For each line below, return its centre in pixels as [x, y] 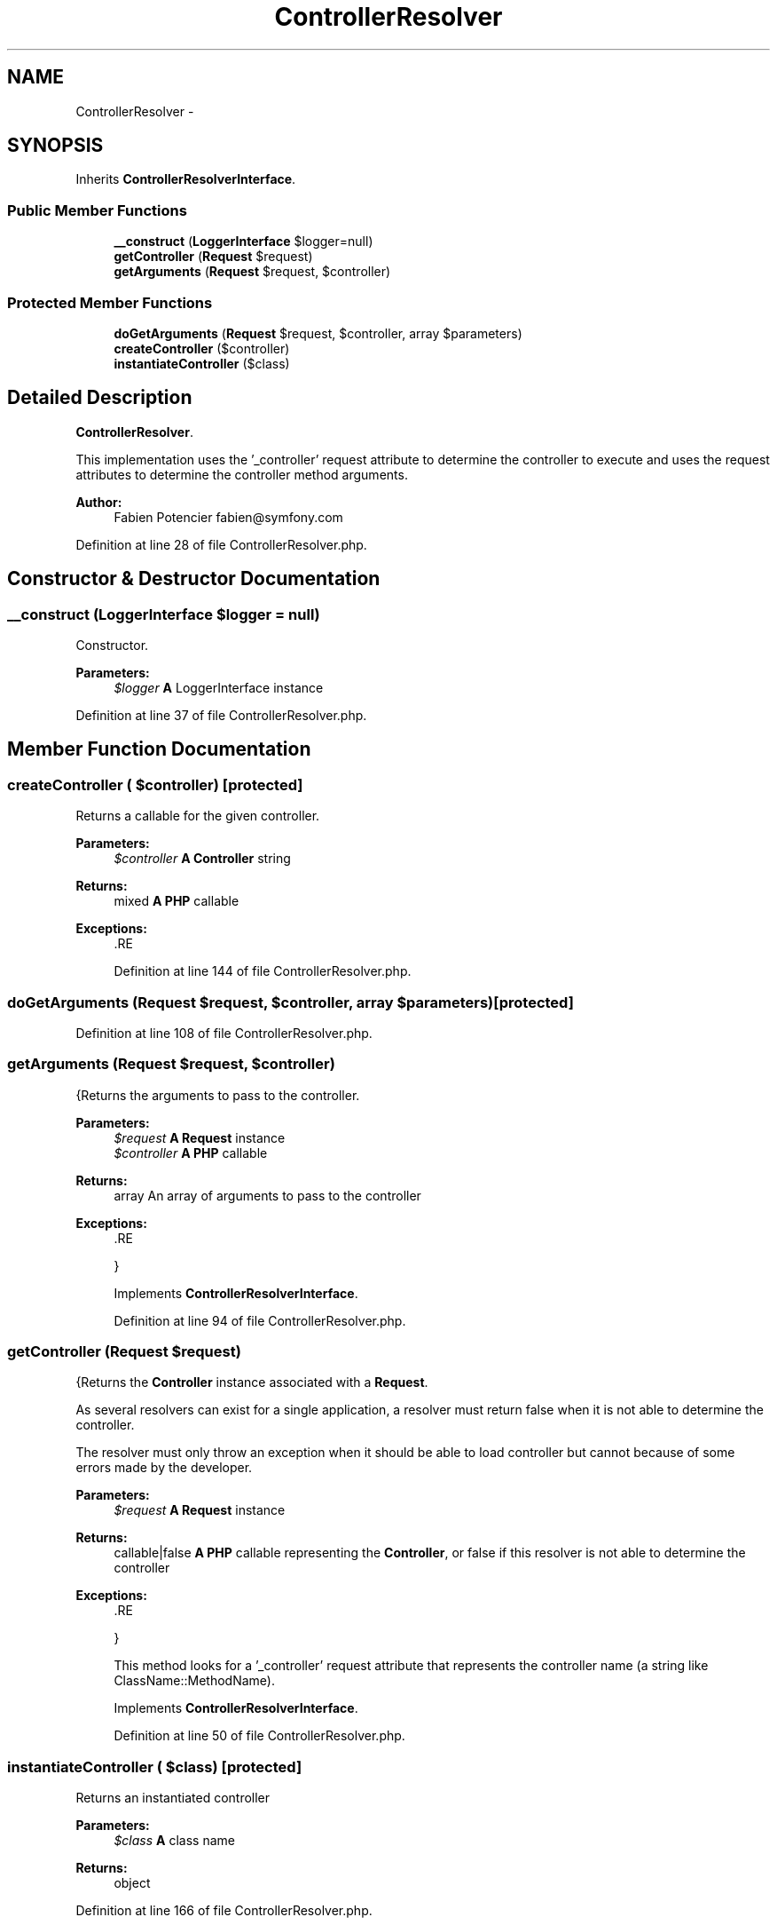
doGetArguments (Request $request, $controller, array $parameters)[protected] [290, 1002]
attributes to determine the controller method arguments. [242, 474]
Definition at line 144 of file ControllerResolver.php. [263, 971]
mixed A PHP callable [177, 901]
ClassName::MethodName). [195, 1681]
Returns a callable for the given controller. [198, 816]
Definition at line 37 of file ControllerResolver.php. [221, 715]
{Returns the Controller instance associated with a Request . [252, 1382]
